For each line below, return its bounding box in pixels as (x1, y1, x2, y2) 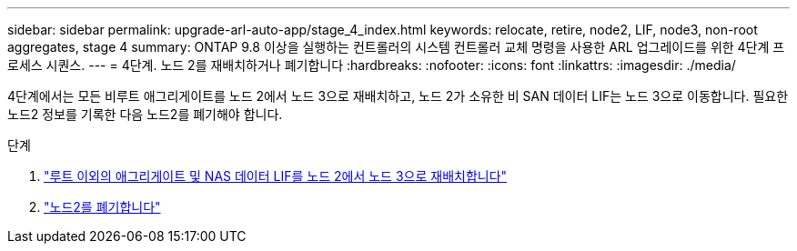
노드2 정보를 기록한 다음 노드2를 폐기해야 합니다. (7, 106, 283, 122)
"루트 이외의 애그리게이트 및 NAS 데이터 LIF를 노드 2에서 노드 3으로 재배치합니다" (44, 168, 508, 184)
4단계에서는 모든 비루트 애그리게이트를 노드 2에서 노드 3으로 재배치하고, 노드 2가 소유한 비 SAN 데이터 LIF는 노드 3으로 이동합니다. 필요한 (7, 88, 789, 104)
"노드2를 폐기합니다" (44, 199, 161, 215)
